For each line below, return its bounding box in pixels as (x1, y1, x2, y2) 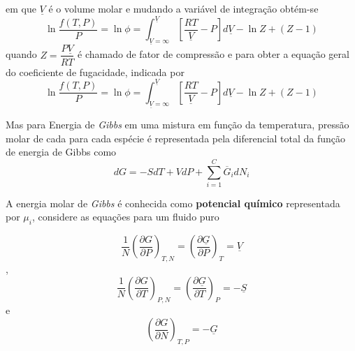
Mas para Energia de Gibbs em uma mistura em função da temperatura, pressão (6, 117, 349, 131)
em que (6, 1, 36, 15)
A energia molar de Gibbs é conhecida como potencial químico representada (6, 195, 340, 210)
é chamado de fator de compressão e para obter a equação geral (78, 47, 349, 61)
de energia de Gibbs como (6, 144, 117, 159)
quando (6, 47, 37, 61)
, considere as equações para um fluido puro (31, 209, 219, 224)
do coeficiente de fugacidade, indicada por (6, 64, 184, 79)
